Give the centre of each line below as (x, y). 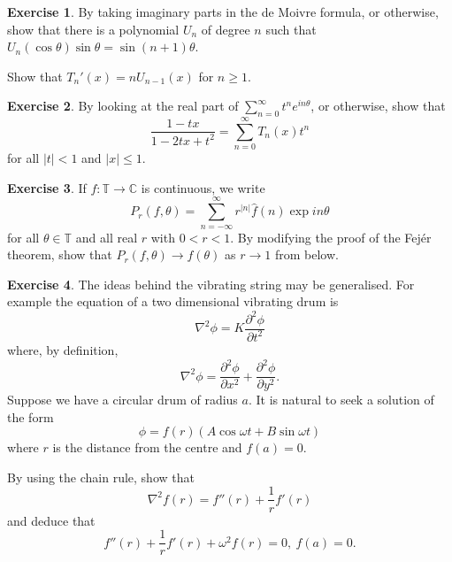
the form (31, 416)
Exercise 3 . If (47, 187)
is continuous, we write (203, 187)
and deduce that (51, 520)
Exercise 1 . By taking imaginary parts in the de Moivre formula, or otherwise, (223, 12)
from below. (306, 254)
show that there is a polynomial (93, 29)
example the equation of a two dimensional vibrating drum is (173, 301)
